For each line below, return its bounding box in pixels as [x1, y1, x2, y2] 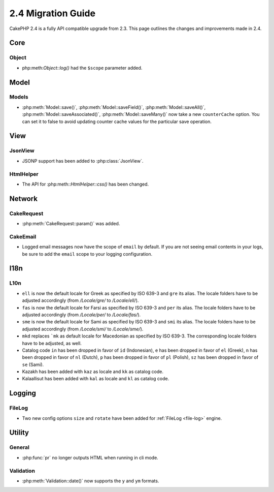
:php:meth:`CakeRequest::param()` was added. [22, 221, 120, 227]
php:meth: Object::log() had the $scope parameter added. [22, 65, 143, 71]
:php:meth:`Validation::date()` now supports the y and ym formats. [22, 478, 159, 484]
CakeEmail [9, 233, 37, 240]
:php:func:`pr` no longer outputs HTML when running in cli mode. [22, 454, 158, 460]
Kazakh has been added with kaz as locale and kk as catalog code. [22, 368, 163, 375]
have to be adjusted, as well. [22, 340, 82, 346]
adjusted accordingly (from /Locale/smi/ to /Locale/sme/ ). [22, 326, 144, 332]
